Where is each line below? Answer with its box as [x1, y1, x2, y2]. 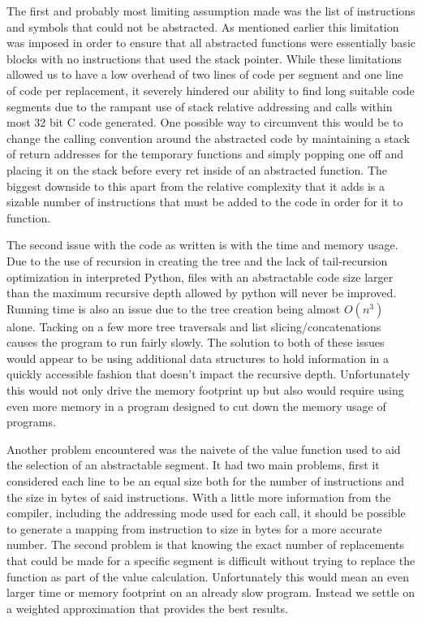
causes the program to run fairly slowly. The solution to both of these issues [6, 334, 385, 351]
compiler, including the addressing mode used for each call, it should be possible [6, 504, 406, 521]
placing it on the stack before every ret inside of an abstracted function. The [6, 161, 387, 178]
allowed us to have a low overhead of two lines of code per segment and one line [6, 66, 403, 83]
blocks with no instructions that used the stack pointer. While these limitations [6, 50, 402, 67]
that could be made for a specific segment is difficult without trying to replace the [6, 552, 416, 568]
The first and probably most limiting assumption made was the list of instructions [6, 2, 416, 19]
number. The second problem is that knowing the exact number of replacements [6, 536, 404, 553]
